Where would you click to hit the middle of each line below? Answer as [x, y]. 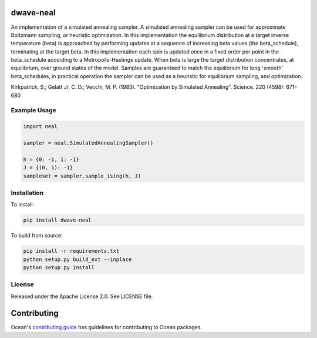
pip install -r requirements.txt [71, 251]
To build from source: [37, 236]
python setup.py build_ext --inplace [77, 259]
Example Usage [33, 111]
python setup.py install [59, 267]
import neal [41, 127]
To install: [23, 205]
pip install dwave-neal [58, 220]
